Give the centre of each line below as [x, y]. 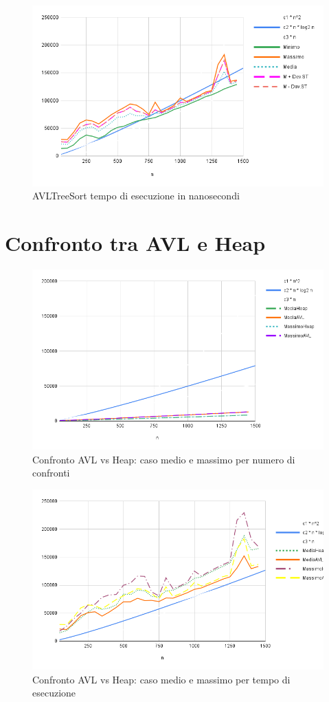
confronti [51, 473]
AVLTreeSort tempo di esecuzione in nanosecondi [136, 196]
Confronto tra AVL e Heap [135, 242]
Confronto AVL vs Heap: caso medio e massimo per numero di [164, 459]
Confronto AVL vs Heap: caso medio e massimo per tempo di [161, 679]
